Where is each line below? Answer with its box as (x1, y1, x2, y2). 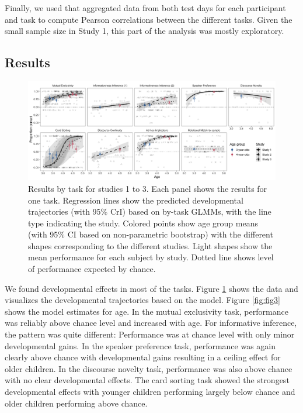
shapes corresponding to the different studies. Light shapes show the (28, 239, 273, 252)
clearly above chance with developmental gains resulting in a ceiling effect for (5, 351, 281, 363)
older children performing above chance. (5, 397, 148, 409)
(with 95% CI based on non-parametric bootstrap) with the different (28, 228, 273, 240)
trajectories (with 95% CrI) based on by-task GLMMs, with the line (28, 205, 271, 218)
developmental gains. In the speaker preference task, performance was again (5, 339, 276, 352)
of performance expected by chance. (28, 263, 156, 275)
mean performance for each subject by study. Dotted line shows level (28, 251, 274, 263)
